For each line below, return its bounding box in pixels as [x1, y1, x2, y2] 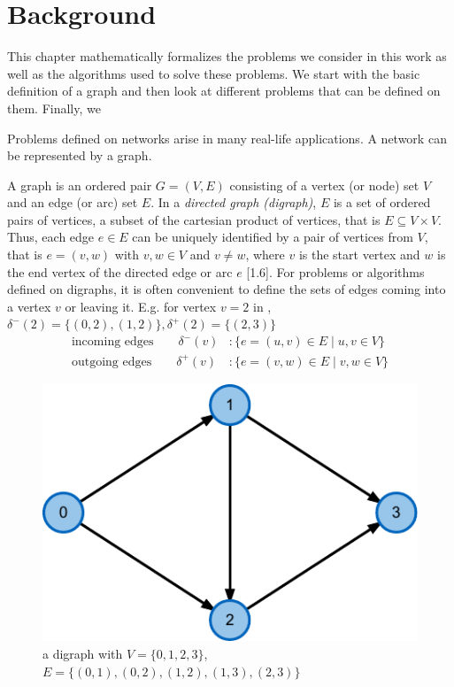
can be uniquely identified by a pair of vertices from [132, 228, 413, 246]
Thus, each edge [7, 228, 95, 246]
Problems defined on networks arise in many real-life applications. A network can [7, 128, 447, 147]
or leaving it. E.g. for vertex [65, 297, 217, 315]
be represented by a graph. [7, 146, 152, 165]
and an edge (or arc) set [7, 193, 138, 212]
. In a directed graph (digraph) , [150, 193, 317, 212]
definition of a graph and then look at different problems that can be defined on [7, 81, 441, 100]
